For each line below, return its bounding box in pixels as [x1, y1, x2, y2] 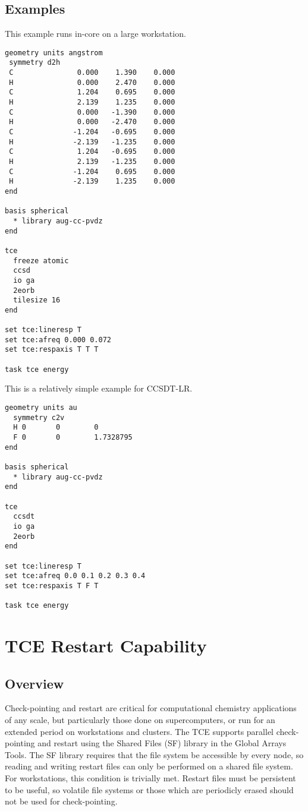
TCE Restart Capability [5, 633, 207, 658]
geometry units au [5, 403, 77, 412]
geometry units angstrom [5, 48, 103, 57]
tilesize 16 [13, 296, 61, 305]
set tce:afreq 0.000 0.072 [5, 335, 111, 344]
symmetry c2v [13, 413, 65, 422]
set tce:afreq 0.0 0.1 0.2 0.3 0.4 [5, 572, 146, 580]
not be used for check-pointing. [5, 795, 118, 807]
